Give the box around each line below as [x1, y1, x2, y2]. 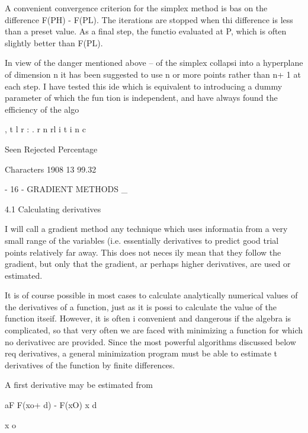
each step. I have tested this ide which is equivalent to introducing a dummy [5, 79, 283, 92]
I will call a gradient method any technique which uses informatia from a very [5, 222, 288, 235]
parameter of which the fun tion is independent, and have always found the [5, 91, 278, 104]
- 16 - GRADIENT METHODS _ [5, 183, 128, 195]
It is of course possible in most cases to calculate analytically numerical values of [5, 289, 298, 301]
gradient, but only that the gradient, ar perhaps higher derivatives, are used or [5, 257, 291, 270]
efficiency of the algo [5, 103, 79, 115]
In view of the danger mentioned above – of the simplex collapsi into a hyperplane [5, 56, 303, 69]
